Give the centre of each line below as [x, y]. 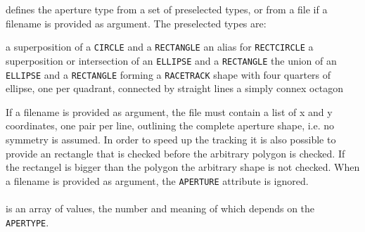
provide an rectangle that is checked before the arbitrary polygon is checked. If [175, 153]
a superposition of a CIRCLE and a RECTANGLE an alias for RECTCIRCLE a [160, 47]
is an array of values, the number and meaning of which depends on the [160, 208]
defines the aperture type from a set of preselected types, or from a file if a [167, 9]
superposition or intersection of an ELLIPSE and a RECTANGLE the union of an [171, 60]
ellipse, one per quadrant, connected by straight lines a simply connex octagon [174, 88]
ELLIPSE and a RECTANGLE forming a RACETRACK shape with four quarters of [168, 74]
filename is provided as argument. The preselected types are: [136, 23]
